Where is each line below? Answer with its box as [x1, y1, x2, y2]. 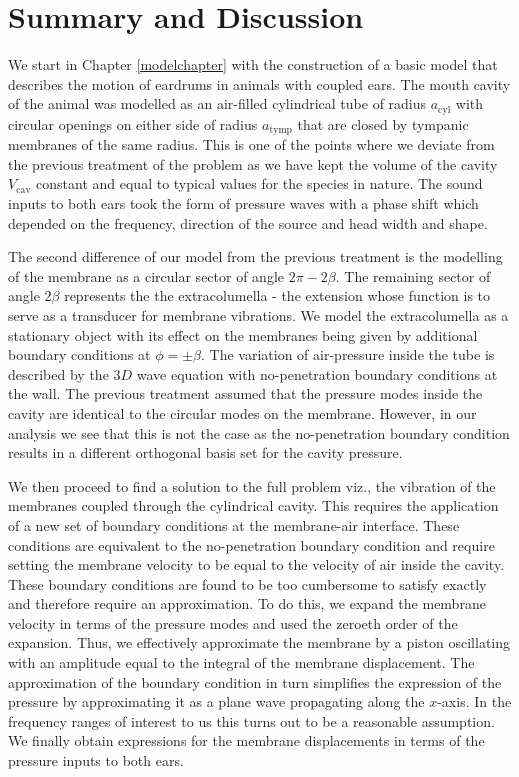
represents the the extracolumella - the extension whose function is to [64, 285, 491, 306]
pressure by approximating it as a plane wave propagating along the [8, 691, 425, 712]
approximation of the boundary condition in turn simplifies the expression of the [8, 671, 502, 692]
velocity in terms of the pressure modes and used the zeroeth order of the [8, 612, 458, 633]
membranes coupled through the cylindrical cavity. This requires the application [8, 495, 499, 516]
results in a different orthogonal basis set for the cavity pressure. [8, 442, 403, 463]
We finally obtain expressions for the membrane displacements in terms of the [8, 730, 485, 751]
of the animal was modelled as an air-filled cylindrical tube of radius [8, 93, 427, 114]
